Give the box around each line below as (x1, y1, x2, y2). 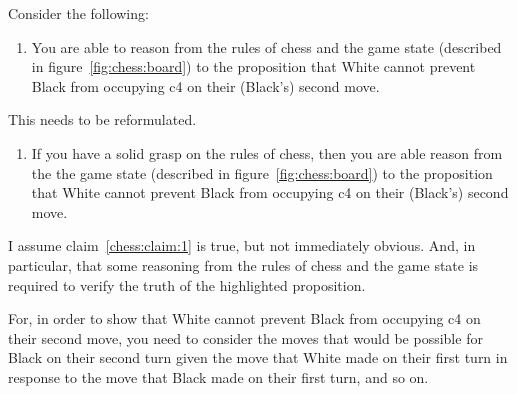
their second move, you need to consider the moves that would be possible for (8, 327, 483, 348)
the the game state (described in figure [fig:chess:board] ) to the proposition (31, 162, 493, 183)
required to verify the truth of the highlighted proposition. (8, 274, 366, 295)
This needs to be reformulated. (8, 109, 197, 130)
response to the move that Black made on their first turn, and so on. (8, 366, 429, 387)
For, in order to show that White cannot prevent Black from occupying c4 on (8, 308, 481, 329)
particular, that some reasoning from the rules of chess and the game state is (8, 254, 479, 275)
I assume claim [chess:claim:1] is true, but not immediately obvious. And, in (8, 235, 476, 256)
